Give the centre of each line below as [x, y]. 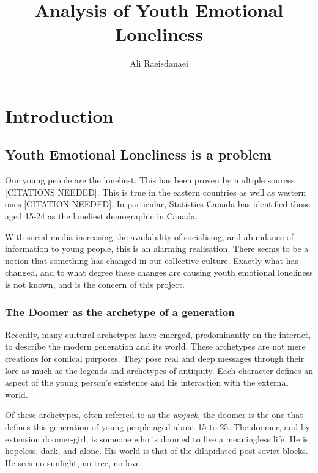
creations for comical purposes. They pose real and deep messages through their [155, 358]
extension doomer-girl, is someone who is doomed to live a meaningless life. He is [157, 438]
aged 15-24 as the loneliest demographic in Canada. [102, 216]
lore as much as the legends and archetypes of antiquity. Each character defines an [159, 370]
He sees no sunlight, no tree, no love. [74, 462]
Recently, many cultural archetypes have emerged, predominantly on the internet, [158, 334]
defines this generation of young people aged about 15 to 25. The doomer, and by [157, 427]
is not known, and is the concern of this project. [95, 284]
